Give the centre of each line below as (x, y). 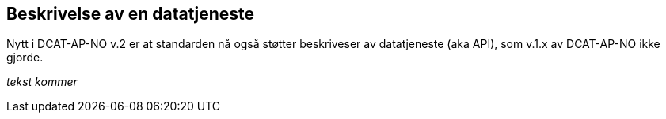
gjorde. (25, 58)
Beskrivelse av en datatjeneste (131, 14)
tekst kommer (42, 82)
